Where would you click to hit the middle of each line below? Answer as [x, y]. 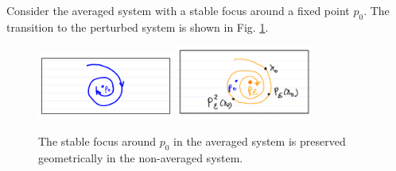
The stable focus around [97, 141]
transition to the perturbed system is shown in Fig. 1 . [138, 27]
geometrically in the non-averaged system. [141, 157]
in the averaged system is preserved [260, 141]
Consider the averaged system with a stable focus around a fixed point [178, 10]
